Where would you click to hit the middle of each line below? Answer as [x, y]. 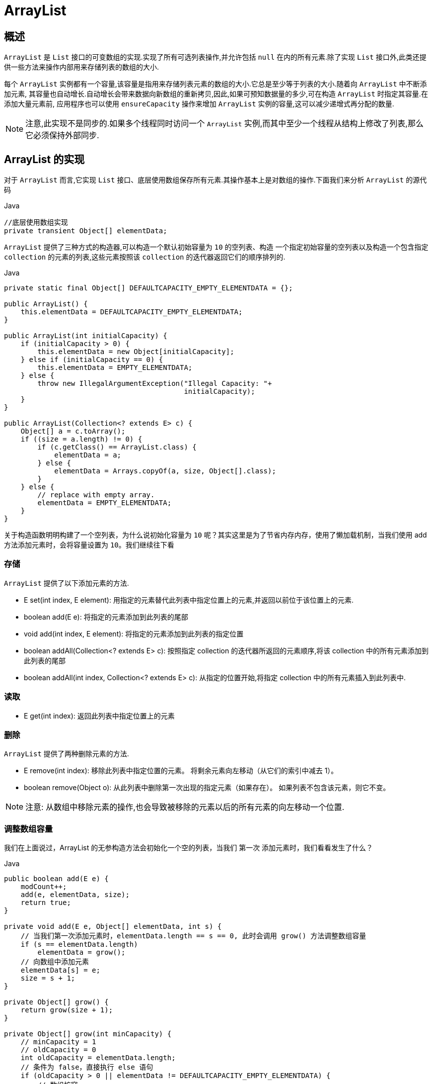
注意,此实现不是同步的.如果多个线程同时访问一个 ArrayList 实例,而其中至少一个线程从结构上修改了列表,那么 [224, 124]
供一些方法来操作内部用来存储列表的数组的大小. [82, 67]
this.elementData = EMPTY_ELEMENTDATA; [115, 368]
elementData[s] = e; [60, 970]
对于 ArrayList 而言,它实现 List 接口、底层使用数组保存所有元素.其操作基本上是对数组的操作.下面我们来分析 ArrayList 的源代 [216, 180]
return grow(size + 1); [67, 1010]
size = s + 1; [48, 978]
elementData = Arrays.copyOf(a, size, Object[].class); [165, 471]
